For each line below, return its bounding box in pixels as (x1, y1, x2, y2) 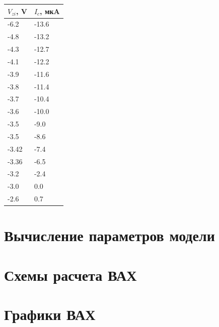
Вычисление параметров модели (4, 225, 215, 246)
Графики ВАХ (4, 304, 96, 324)
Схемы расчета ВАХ (4, 264, 137, 285)
